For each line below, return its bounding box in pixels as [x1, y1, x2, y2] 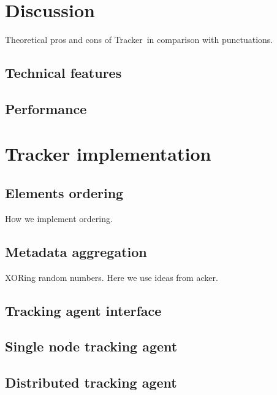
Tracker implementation [5, 141, 211, 166]
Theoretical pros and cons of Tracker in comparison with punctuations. [5, 33, 273, 46]
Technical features [5, 63, 122, 82]
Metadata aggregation [5, 242, 147, 261]
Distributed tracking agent [5, 373, 177, 392]
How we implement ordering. [5, 212, 113, 224]
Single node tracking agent [5, 337, 178, 356]
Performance [5, 99, 87, 118]
